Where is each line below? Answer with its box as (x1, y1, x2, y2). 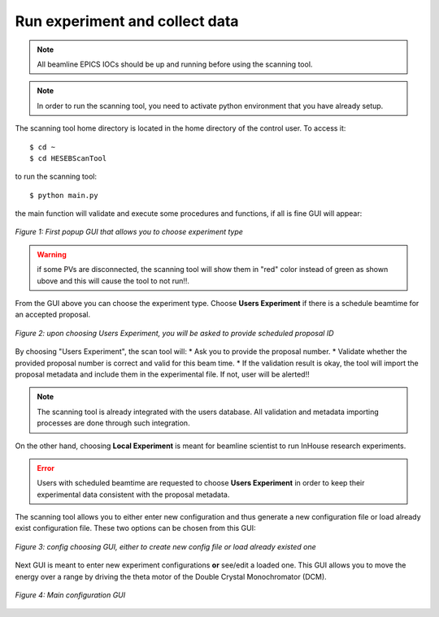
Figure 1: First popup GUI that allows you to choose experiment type (15, 227, 244, 237)
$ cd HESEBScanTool (29, 153, 107, 162)
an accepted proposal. (15, 309, 91, 320)
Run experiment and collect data (15, 12, 239, 30)
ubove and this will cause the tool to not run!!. (37, 276, 190, 286)
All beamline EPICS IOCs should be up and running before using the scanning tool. (37, 59, 313, 69)
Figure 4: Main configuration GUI (15, 590, 126, 600)
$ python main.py (29, 191, 98, 200)
